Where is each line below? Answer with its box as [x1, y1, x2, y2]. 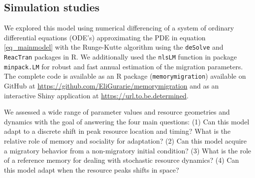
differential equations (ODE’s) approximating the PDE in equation [4, 32, 206, 42]
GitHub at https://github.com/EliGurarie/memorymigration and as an [4, 81, 219, 91]
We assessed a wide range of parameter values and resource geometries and [4, 107, 230, 117]
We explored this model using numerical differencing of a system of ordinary [4, 23, 234, 33]
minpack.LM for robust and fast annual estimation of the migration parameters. [4, 61, 243, 71]
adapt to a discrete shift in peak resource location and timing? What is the [4, 126, 231, 136]
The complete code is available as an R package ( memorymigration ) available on [4, 71, 246, 81]
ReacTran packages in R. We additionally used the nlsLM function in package [4, 52, 237, 62]
